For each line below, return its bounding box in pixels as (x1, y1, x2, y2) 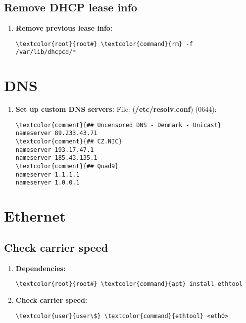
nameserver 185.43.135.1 (15, 154, 98, 162)
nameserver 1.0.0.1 (15, 179, 80, 186)
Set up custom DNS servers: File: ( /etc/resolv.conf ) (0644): (15, 104, 217, 114)
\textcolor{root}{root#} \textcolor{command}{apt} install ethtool (15, 280, 243, 288)
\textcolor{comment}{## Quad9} (15, 163, 119, 170)
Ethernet (4, 206, 66, 226)
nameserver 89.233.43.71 (15, 130, 98, 137)
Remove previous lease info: (15, 23, 113, 33)
